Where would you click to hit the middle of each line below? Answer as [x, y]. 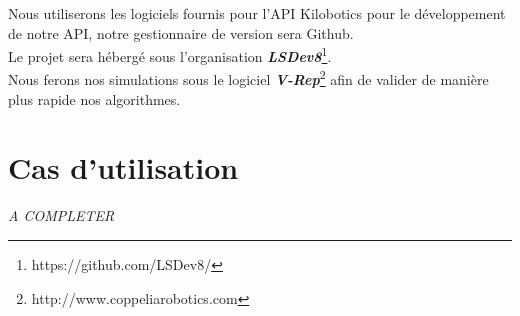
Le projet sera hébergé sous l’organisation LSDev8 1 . [170, 54]
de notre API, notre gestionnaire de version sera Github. [181, 32]
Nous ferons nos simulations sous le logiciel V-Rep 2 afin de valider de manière [248, 78]
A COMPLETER [61, 215]
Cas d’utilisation [123, 167]
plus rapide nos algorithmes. [94, 98]
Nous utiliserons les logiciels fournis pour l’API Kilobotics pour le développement [257, 13]
